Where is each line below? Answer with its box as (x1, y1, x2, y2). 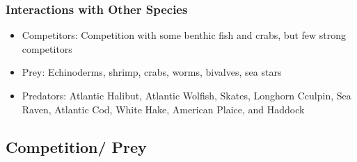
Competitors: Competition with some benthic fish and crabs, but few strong (22, 28, 347, 42)
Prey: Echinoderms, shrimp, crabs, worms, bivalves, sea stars (22, 65, 282, 79)
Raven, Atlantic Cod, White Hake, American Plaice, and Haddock (22, 102, 305, 116)
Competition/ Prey (6, 136, 147, 157)
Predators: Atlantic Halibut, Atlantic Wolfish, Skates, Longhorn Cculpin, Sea (22, 88, 351, 102)
